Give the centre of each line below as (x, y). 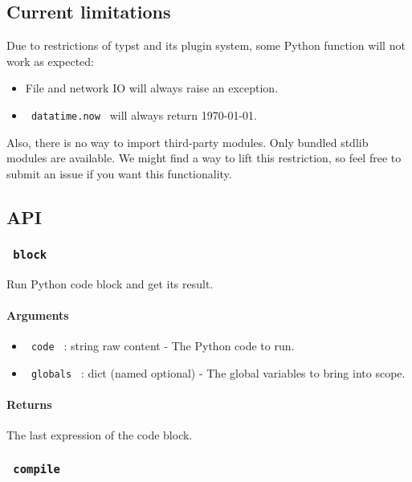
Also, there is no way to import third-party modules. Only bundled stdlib (188, 142)
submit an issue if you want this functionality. (119, 173)
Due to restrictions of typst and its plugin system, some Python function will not (206, 45)
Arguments (38, 315)
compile (37, 469)
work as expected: (50, 61)
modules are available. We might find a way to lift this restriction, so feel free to (204, 158)
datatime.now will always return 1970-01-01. (144, 114)
